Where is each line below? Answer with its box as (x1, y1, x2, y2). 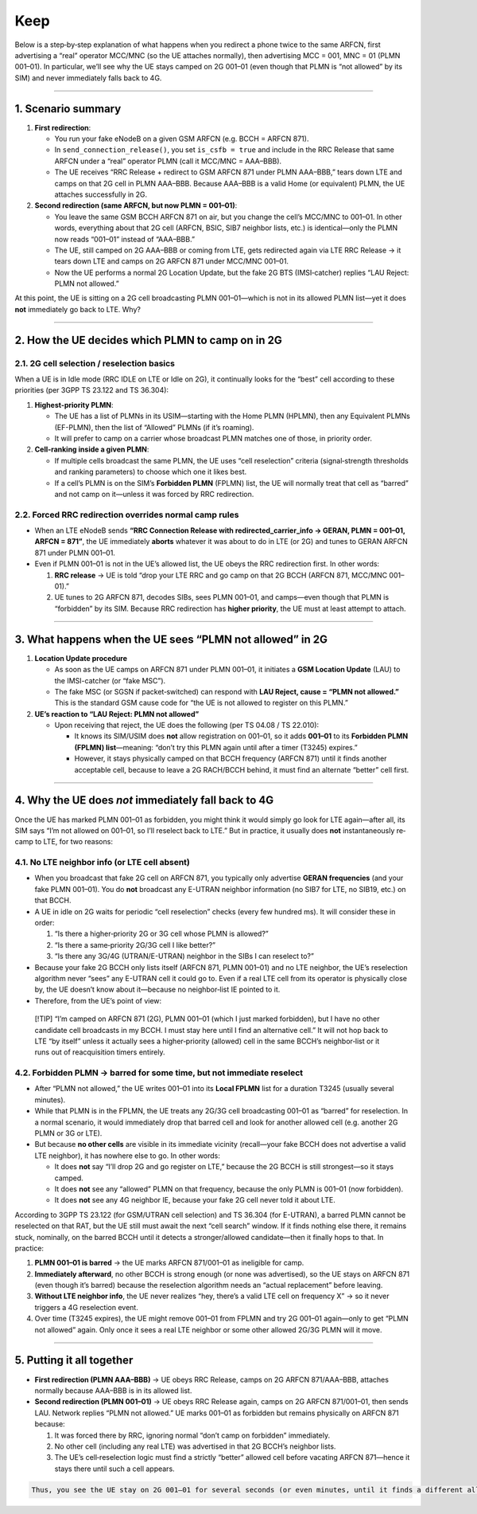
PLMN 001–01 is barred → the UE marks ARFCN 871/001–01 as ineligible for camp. (34, 1258, 304, 1268)
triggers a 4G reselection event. (34, 1302, 138, 1312)
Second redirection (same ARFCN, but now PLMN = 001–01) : (34, 201, 238, 210)
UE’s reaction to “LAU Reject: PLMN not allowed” (34, 709, 200, 718)
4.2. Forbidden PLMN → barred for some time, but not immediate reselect (14, 1067, 304, 1078)
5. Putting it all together (14, 1354, 134, 1367)
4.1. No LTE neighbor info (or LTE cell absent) (14, 857, 191, 868)
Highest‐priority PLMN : (34, 400, 114, 409)
